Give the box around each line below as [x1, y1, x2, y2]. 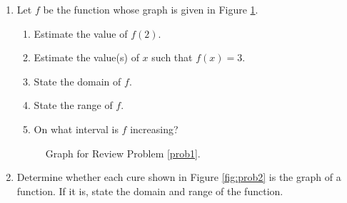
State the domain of [34, 73, 121, 88]
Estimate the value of [34, 26, 128, 41]
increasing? [130, 121, 178, 136]
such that [151, 50, 193, 65]
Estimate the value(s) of [34, 50, 139, 65]
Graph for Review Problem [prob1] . [45, 145, 201, 160]
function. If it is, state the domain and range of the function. [16, 183, 283, 198]
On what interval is [34, 121, 119, 136]
